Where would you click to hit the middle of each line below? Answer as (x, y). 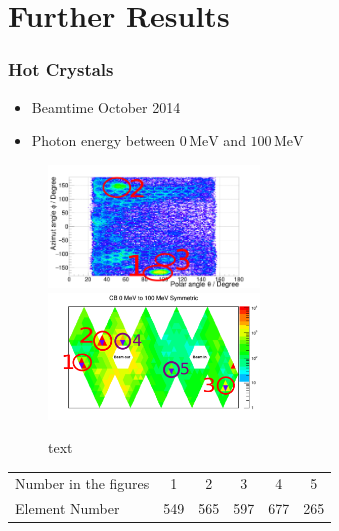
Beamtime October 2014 (106, 106)
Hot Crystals (61, 69)
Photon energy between (103, 140)
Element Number (67, 508)
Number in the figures (82, 483)
